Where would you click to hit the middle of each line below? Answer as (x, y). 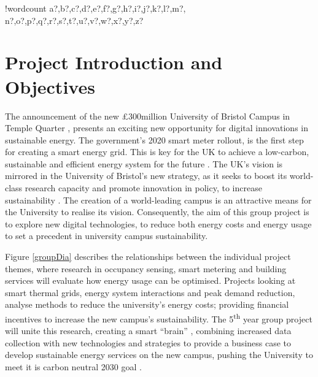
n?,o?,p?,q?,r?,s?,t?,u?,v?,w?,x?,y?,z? (74, 20)
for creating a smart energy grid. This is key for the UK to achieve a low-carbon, (157, 152)
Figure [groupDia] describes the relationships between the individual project (148, 257)
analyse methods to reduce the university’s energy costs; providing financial (147, 304)
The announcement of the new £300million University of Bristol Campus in (148, 116)
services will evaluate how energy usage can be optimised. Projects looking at (150, 280)
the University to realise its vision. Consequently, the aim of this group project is (157, 212)
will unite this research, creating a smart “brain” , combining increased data (148, 331)
